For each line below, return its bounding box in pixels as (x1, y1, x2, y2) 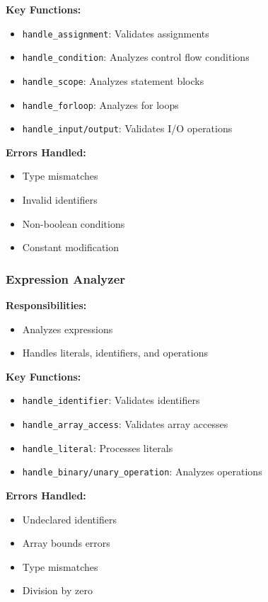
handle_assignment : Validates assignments (22, 25, 209, 40)
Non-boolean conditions (22, 216, 125, 231)
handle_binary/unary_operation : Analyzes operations (22, 464, 262, 479)
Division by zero (22, 583, 93, 598)
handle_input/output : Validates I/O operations (22, 121, 233, 136)
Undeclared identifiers (22, 511, 117, 526)
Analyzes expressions (22, 321, 113, 336)
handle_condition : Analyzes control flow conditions (22, 50, 250, 64)
